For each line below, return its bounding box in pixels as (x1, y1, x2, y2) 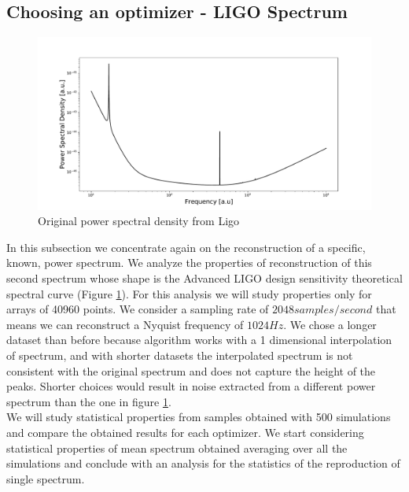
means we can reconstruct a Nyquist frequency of (6, 316, 244, 332)
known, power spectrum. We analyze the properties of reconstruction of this (6, 254, 372, 271)
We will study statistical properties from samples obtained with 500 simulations (6, 409, 391, 425)
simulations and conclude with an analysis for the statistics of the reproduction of (6, 455, 400, 472)
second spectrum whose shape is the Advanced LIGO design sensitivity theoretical (6, 270, 403, 287)
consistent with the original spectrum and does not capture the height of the (6, 362, 376, 379)
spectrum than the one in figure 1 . (6, 393, 171, 409)
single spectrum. (6, 470, 85, 486)
